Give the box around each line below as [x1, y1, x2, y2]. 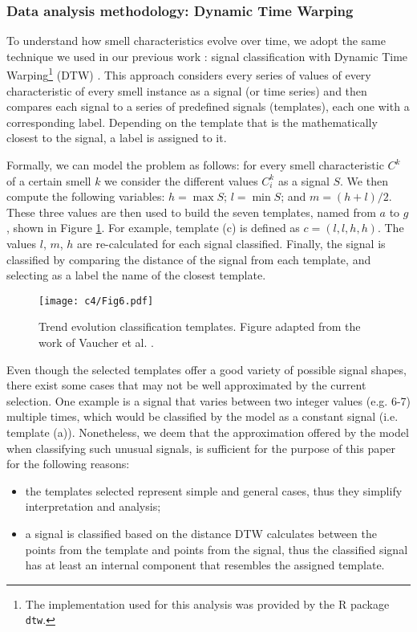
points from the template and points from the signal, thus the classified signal [25, 540, 408, 557]
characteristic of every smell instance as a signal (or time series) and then [6, 82, 367, 99]
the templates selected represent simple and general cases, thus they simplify [25, 482, 403, 499]
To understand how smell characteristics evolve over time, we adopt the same [6, 32, 386, 49]
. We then [340, 172, 388, 189]
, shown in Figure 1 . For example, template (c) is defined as [6, 219, 300, 236]
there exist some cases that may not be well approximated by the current [6, 377, 366, 393]
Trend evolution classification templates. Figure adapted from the [38, 318, 361, 335]
